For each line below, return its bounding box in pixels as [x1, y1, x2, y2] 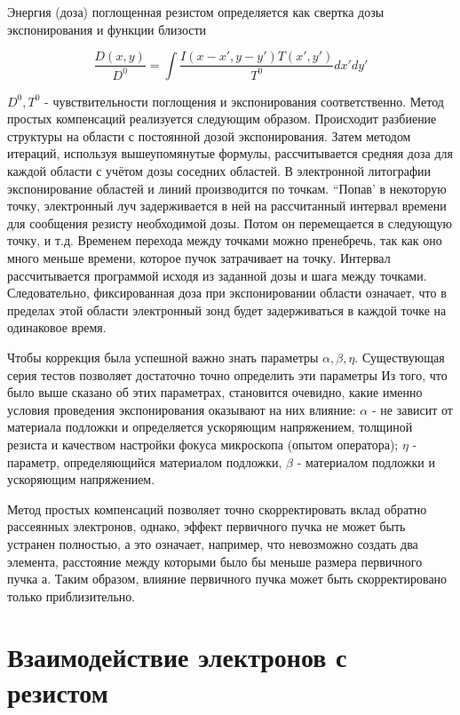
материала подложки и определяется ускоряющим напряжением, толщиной [7, 417, 413, 436]
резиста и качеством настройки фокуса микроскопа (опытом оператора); [7, 434, 399, 453]
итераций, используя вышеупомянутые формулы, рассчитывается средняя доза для [7, 144, 453, 163]
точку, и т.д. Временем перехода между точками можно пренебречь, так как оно [7, 231, 442, 250]
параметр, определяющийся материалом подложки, [7, 452, 282, 471]
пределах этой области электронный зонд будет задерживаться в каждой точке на [7, 300, 447, 319]
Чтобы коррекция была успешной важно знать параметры [7, 347, 319, 366]
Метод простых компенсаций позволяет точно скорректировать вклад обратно [7, 499, 427, 518]
